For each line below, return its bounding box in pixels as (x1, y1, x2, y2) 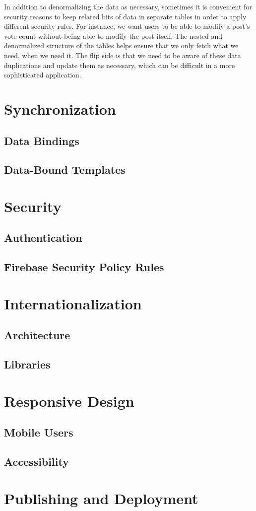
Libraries (4, 357, 51, 372)
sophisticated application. (4, 70, 81, 80)
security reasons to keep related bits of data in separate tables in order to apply (4, 11, 247, 21)
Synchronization (4, 98, 116, 119)
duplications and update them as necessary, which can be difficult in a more (4, 60, 235, 70)
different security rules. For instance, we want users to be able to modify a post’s (4, 21, 250, 31)
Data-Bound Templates (4, 162, 126, 177)
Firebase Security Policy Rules (4, 259, 164, 275)
